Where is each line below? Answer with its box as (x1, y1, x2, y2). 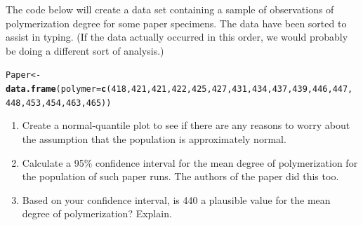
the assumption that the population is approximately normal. (22, 131, 286, 146)
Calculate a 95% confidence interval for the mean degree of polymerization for (22, 155, 358, 170)
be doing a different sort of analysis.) (6, 43, 164, 57)
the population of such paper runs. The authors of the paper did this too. (22, 169, 339, 184)
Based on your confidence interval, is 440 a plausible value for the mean (22, 192, 331, 207)
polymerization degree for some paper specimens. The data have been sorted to (6, 15, 347, 30)
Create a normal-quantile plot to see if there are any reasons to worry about (22, 118, 350, 132)
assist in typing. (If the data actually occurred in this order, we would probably (6, 29, 348, 44)
